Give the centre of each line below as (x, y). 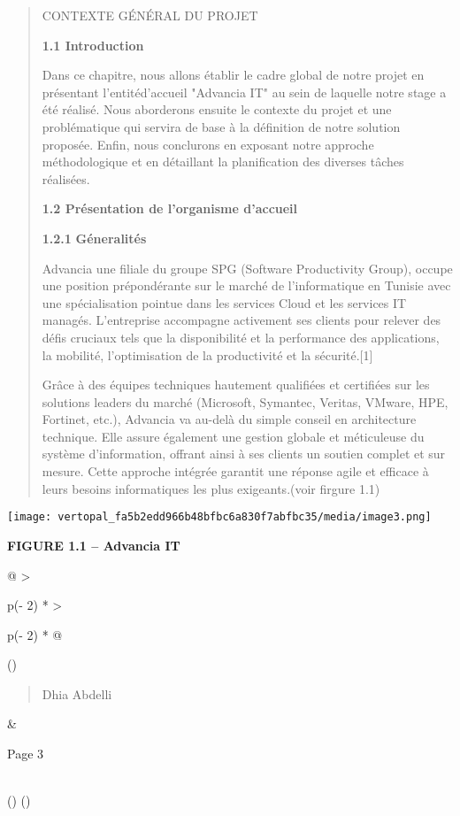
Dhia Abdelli (77, 693)
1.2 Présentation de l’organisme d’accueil (170, 208)
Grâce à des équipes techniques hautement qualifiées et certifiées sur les (236, 385)
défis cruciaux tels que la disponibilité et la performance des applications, (241, 337)
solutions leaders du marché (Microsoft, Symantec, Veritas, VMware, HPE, (245, 401)
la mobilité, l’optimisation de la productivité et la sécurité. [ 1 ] (207, 354)
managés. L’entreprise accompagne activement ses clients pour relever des (241, 320)
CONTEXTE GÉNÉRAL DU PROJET (150, 15)
